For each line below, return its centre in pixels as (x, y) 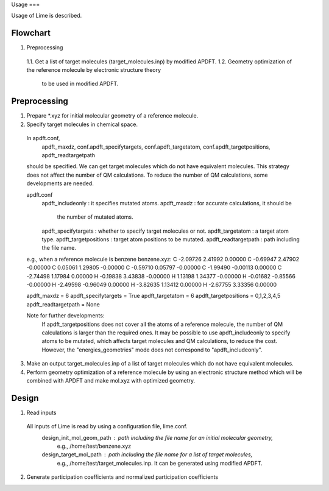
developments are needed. (60, 183)
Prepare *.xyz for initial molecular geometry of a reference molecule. (112, 116)
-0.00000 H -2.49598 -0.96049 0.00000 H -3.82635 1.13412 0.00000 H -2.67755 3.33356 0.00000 (152, 285)
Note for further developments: (65, 316)
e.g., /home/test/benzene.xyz (94, 446)
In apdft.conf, (43, 138)
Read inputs (41, 412)
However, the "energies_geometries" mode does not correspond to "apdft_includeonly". (152, 350)
